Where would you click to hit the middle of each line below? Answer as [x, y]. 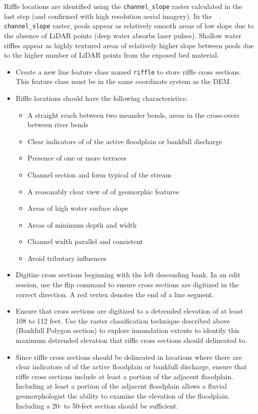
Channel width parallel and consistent [85, 241]
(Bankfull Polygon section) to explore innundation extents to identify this [128, 330]
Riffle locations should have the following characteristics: [102, 98]
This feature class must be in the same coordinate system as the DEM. [124, 81]
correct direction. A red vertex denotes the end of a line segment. [115, 294]
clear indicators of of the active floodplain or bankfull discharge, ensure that [131, 367]
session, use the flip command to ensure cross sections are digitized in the [127, 285]
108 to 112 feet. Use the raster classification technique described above [123, 320]
